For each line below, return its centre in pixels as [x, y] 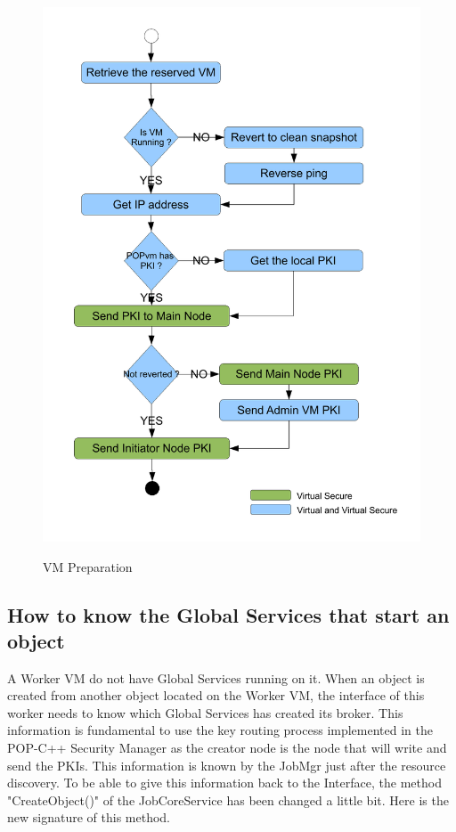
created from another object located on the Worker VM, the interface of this [216, 695]
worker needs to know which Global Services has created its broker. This [205, 712]
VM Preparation [88, 566]
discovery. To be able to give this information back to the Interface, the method [224, 783]
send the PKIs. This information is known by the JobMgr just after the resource [227, 765]
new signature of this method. [89, 817]
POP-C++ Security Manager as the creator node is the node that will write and [227, 748]
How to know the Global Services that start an [228, 614]
